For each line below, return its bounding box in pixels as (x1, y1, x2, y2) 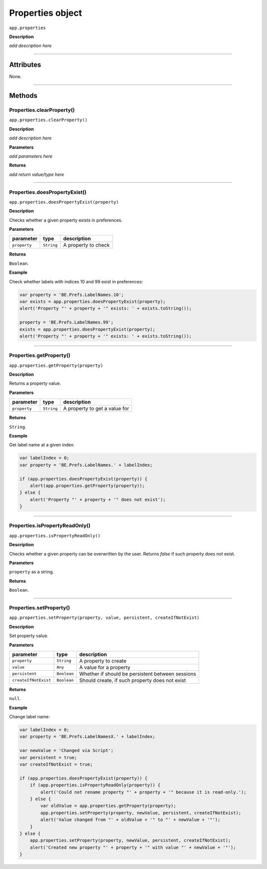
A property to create (79, 657, 127, 664)
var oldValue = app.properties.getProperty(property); (40, 803, 177, 809)
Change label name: (9, 714, 50, 720)
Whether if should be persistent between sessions (79, 670, 196, 677)
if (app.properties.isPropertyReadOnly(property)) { (30, 782, 161, 788)
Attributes (9, 61, 42, 69)
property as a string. (9, 569, 54, 575)
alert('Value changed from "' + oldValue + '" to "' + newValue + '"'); (40, 817, 221, 823)
